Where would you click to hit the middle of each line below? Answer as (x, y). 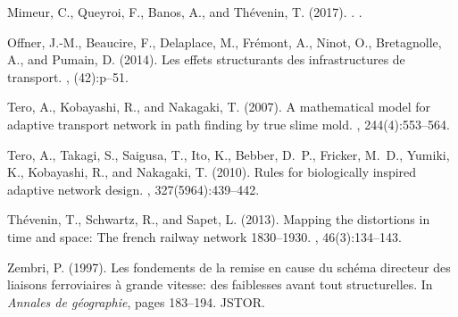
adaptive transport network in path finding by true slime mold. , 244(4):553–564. (229, 124)
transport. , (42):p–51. (68, 76)
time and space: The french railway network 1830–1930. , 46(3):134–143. (204, 236)
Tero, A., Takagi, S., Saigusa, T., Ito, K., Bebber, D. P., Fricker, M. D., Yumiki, (229, 154)
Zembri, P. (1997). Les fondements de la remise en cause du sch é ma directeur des (229, 267)
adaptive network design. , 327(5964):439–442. (133, 189)
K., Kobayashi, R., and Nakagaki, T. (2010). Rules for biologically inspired (212, 172)
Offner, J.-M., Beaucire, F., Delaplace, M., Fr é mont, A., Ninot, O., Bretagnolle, (225, 42)
